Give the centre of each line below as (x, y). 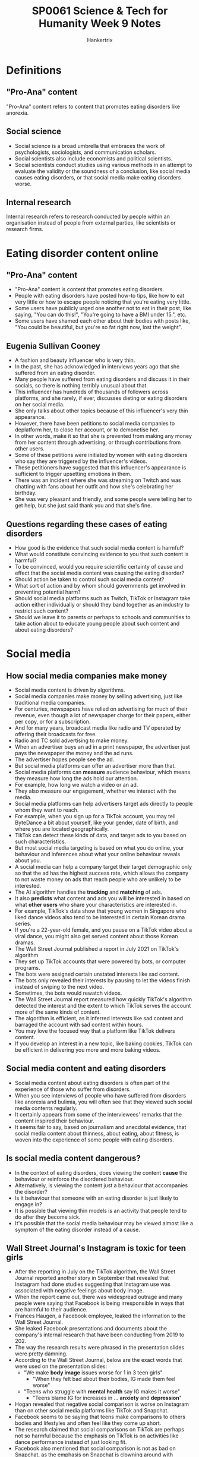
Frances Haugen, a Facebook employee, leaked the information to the (100, 1316)
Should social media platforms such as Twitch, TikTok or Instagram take (103, 598)
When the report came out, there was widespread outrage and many (99, 1297)
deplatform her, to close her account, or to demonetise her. (87, 430)
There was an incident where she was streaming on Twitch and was (98, 480)
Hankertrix (100, 40)
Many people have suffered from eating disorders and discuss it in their (102, 379)
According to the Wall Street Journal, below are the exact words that (98, 1360)
